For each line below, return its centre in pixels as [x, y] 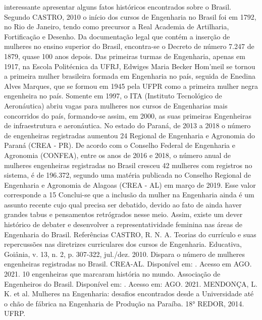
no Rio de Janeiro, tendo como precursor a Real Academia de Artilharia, [117, 26]
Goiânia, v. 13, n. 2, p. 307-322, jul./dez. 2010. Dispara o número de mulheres [124, 254]
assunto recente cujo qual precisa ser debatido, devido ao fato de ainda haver [123, 204]
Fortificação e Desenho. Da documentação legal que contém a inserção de [117, 36]
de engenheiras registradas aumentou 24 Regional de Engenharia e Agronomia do [130, 135]
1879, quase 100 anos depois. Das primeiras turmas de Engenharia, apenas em [125, 56]
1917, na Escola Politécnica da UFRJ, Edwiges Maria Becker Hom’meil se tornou [130, 66]
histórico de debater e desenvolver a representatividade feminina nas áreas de [123, 224]
